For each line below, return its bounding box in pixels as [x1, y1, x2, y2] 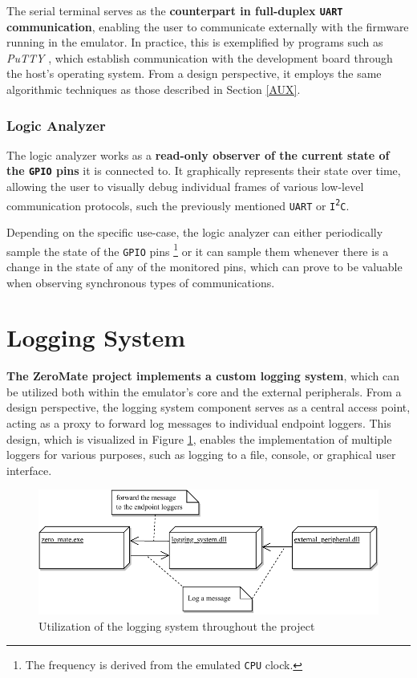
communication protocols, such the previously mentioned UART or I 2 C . [6, 197, 350, 213]
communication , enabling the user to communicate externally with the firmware [6, 18, 409, 35]
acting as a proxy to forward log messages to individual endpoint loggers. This [6, 415, 391, 431]
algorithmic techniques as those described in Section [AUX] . [6, 81, 301, 98]
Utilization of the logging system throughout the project [38, 617, 315, 634]
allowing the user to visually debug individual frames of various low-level [6, 178, 364, 195]
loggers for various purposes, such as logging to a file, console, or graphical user [6, 446, 396, 463]
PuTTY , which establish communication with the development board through [6, 49, 393, 66]
